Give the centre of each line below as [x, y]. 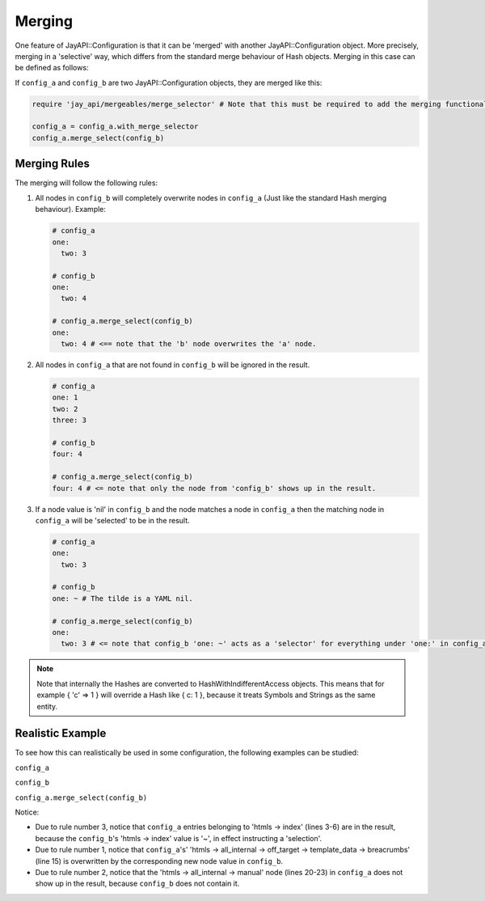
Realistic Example [61, 733]
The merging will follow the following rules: [86, 183]
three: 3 [70, 420]
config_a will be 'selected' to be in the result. [112, 520]
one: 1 [65, 398]
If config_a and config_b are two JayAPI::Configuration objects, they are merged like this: [169, 82]
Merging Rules [53, 164]
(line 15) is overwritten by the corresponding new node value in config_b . [159, 861]
